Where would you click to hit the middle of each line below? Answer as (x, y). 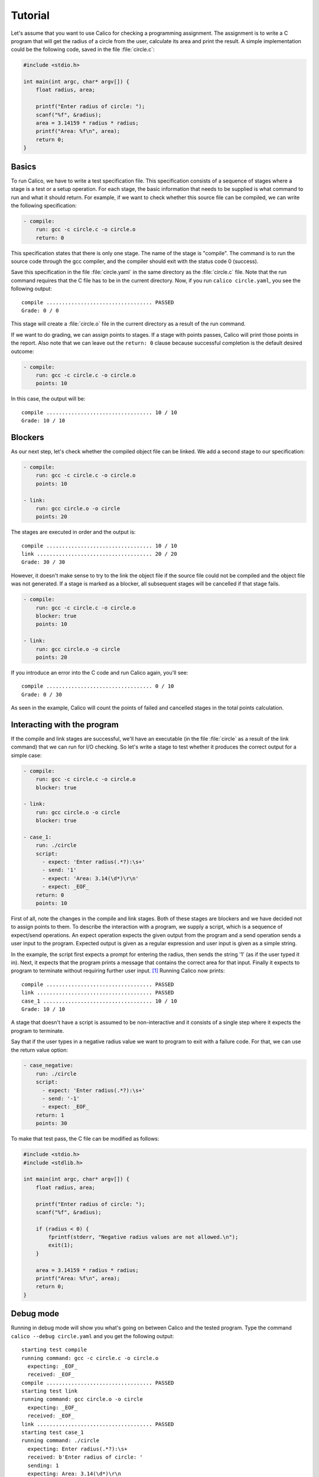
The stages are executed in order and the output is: (73, 532)
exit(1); (61, 1245)
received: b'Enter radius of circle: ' (85, 1457)
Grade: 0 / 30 (42, 694)
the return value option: (39, 1050)
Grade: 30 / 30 (43, 562)
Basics (24, 166)
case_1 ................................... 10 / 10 (99, 1001)
